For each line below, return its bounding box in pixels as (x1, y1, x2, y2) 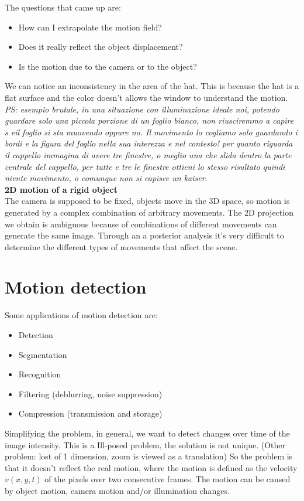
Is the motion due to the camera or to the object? (18, 60, 197, 72)
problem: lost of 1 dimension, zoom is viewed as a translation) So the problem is (5, 450, 293, 462)
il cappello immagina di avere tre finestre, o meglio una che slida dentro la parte (5, 148, 292, 161)
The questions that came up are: (5, 1, 121, 13)
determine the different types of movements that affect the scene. (5, 240, 238, 253)
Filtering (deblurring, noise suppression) (18, 387, 163, 400)
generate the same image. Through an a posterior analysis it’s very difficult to (5, 229, 284, 241)
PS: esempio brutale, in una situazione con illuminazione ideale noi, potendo (5, 103, 279, 115)
